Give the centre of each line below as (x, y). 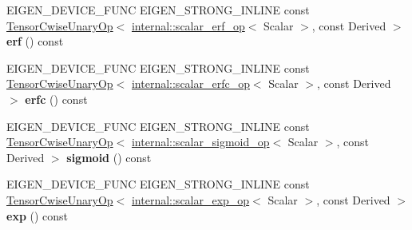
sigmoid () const (109, 157)
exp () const (38, 215)
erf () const (35, 41)
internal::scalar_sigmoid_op (200, 142)
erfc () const (56, 99)
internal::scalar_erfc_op (190, 83)
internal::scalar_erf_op (188, 25)
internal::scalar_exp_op (190, 199)
